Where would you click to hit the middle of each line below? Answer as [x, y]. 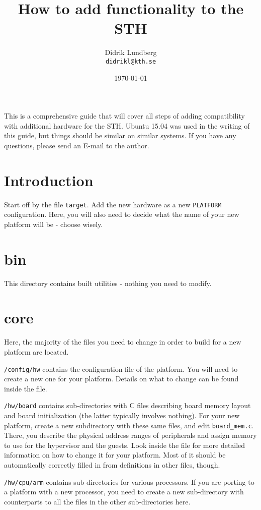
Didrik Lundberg [131, 52]
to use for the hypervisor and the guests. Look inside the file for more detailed [125, 445]
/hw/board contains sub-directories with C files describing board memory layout [127, 405]
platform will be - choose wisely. [54, 224]
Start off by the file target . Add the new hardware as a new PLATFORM [113, 204]
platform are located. [36, 351]
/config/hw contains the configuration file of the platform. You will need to [121, 369]
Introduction [49, 180]
